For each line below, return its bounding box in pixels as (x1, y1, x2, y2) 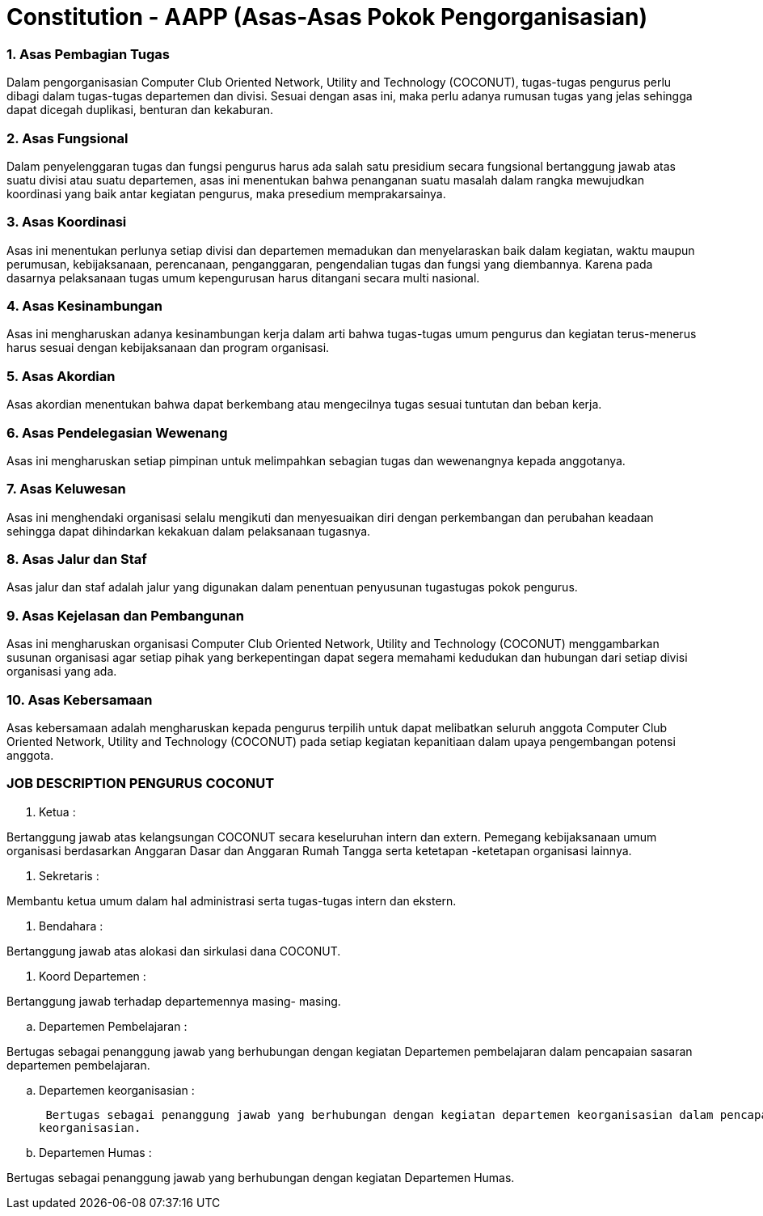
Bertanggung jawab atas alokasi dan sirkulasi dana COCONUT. (6, 943, 341, 958)
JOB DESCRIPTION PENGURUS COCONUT (6, 775, 275, 792)
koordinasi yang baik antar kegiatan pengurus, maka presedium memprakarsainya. (6, 186, 446, 201)
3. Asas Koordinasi (6, 214, 127, 231)
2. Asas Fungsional (6, 129, 129, 146)
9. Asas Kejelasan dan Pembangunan (6, 607, 244, 624)
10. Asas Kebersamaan (6, 691, 153, 708)
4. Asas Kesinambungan (6, 298, 162, 314)
